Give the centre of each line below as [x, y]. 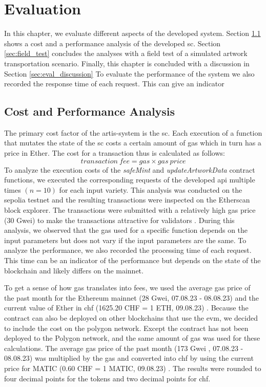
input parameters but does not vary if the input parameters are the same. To [125, 240]
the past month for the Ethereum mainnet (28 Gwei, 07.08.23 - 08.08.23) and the [132, 297]
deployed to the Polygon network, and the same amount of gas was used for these [132, 338]
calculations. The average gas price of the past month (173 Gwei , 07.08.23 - [124, 348]
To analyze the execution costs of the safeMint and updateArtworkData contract [130, 169]
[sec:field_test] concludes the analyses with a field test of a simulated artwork [126, 53]
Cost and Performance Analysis [90, 111]
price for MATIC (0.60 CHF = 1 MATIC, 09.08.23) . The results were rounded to [133, 368]
